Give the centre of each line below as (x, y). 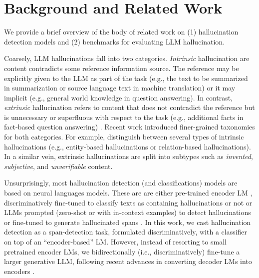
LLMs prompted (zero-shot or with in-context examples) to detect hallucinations (128, 212)
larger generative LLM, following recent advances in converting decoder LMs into (128, 261)
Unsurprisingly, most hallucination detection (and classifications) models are (121, 183)
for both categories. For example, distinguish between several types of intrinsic (124, 137)
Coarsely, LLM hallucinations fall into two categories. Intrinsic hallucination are (127, 58)
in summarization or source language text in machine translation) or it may (120, 88)
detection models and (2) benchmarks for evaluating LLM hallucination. (115, 41)
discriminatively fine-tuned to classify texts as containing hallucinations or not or (128, 202)
